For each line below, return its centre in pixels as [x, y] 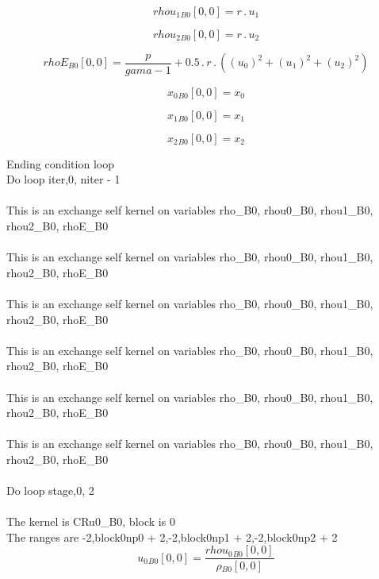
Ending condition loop [60, 163]
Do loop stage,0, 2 [50, 490]
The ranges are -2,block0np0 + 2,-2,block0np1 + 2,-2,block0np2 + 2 [172, 537]
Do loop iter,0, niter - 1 [63, 179]
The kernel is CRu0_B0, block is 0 [91, 521]
